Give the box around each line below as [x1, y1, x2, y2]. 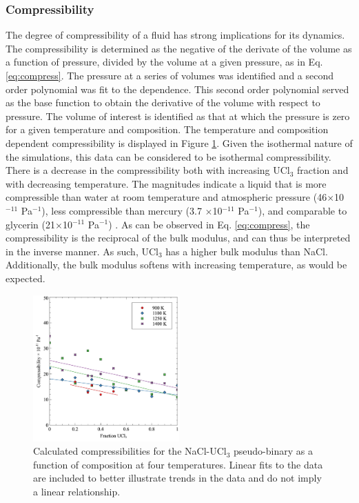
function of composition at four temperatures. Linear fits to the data [33, 457, 323, 471]
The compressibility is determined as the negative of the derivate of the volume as [6, 41, 352, 55]
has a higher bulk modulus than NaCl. [165, 244, 328, 258]
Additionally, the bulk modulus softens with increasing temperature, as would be [6, 257, 347, 272]
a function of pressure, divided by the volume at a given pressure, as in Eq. [6, 55, 323, 69]
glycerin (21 [6, 217, 55, 231]
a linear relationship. [33, 484, 121, 498]
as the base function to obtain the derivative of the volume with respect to [6, 95, 320, 110]
